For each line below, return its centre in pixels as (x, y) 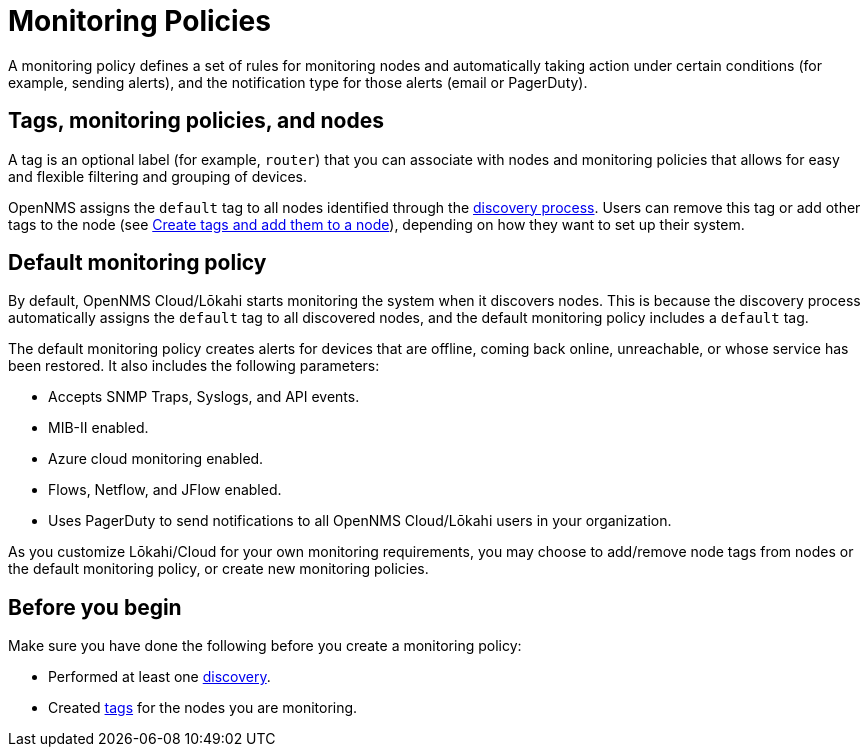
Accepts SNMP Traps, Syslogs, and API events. (204, 397)
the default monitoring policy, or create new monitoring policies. (218, 569)
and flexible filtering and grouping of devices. (158, 176)
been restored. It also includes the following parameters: (194, 366)
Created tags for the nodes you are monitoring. (203, 708)
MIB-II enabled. (98, 428)
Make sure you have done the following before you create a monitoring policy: (265, 646)
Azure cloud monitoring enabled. (156, 459)
